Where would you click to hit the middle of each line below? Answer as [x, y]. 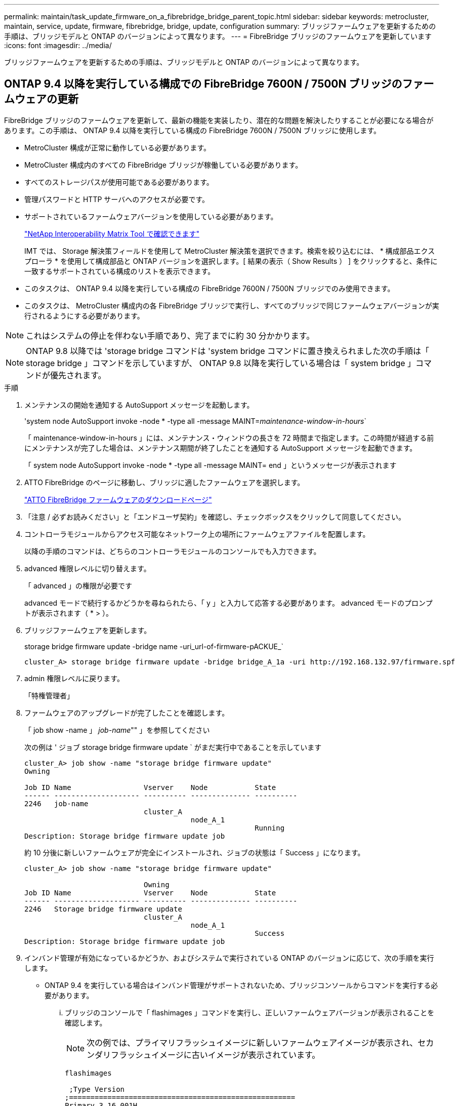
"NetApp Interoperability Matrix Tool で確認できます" [112, 233]
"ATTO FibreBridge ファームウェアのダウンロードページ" [118, 499]
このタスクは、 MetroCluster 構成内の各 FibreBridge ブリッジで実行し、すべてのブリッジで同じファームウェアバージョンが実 [232, 305]
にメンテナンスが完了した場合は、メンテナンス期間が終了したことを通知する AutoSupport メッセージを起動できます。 [221, 448]
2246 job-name [56, 803]
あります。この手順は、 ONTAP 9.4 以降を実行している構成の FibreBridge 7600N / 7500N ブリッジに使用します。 [193, 130]
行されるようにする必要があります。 [84, 315]
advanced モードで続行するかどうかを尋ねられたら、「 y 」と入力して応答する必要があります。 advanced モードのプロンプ [228, 603]
